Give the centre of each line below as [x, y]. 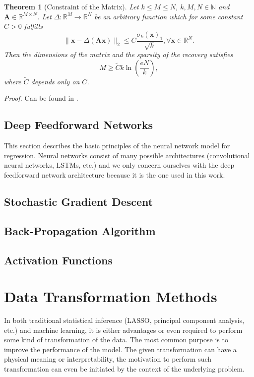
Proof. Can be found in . [41, 98]
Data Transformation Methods [111, 296]
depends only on [55, 81]
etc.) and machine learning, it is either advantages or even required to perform [123, 330]
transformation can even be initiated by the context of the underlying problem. [124, 369]
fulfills [33, 26]
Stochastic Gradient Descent [79, 201]
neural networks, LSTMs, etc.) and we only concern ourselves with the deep [119, 165]
